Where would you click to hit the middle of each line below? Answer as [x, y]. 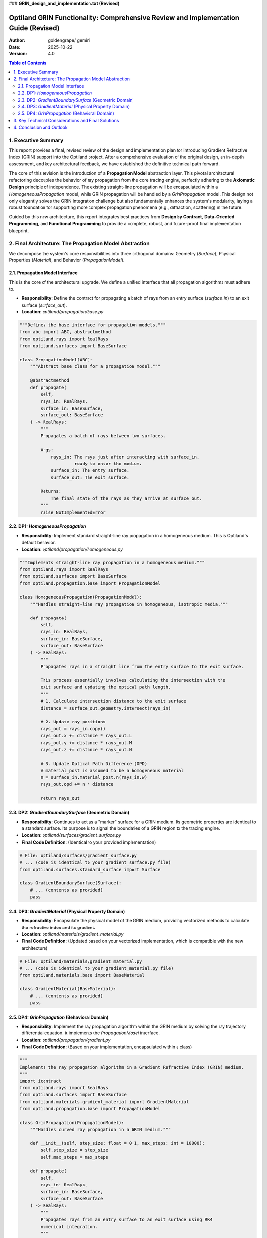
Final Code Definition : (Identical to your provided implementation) [89, 842]
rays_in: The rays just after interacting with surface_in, [125, 457]
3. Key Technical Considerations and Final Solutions [66, 120]
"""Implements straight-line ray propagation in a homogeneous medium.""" [112, 563]
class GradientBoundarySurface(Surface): [70, 883]
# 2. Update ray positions [73, 722]
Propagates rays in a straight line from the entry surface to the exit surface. [142, 667]
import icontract [41, 1081]
